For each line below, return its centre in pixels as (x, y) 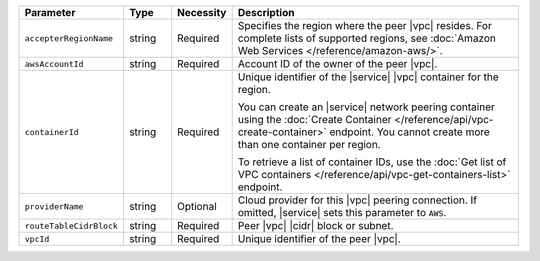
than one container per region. (309, 144)
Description (266, 12)
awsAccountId (54, 63)
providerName (54, 206)
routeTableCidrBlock (71, 225)
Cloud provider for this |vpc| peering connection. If (357, 200)
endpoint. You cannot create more (409, 132)
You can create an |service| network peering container (366, 107)
